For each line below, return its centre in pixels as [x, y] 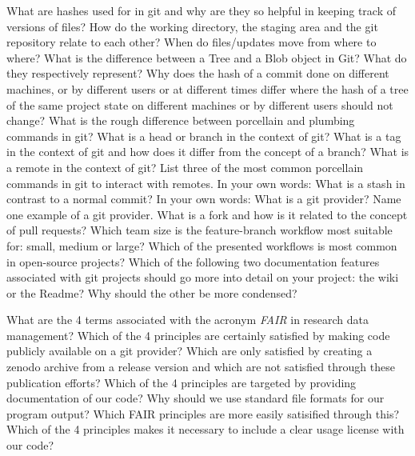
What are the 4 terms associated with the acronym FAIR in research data [188, 320]
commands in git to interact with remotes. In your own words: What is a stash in [206, 183]
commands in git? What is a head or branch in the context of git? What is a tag [204, 136]
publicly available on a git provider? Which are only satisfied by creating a [190, 351]
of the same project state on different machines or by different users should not [200, 104]
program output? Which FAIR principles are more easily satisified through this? [203, 413]
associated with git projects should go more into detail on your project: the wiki [203, 277]
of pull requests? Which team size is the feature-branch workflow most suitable [200, 230]
